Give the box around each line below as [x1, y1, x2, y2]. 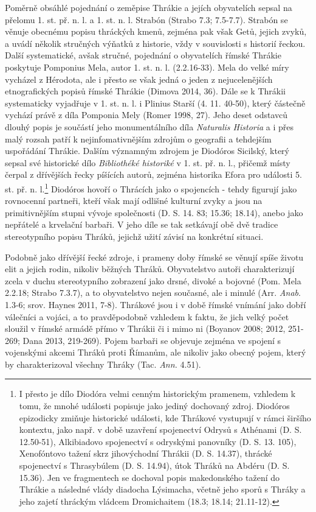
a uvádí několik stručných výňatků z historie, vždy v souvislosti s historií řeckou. [5, 37, 306, 49]
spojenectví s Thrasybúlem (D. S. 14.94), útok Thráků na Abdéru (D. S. [19, 459, 290, 472]
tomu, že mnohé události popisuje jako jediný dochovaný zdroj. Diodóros [19, 399, 290, 412]
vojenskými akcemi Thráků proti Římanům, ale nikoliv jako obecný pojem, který [5, 346, 306, 359]
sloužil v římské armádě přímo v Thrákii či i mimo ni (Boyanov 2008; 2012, [5, 322, 286, 335]
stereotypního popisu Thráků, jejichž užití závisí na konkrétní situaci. [5, 230, 264, 242]
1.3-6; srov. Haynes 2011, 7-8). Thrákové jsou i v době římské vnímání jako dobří [5, 298, 306, 310]
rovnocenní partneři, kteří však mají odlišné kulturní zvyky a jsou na [5, 194, 263, 207]
